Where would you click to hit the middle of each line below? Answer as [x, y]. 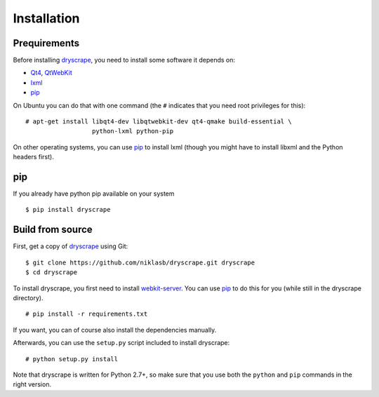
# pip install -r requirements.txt [87, 314]
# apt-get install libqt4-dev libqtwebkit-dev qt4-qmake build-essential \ [159, 122]
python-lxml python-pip [133, 131]
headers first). [33, 157]
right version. [32, 384]
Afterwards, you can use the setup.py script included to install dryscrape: [121, 343]
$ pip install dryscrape [68, 210]
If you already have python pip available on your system [94, 194]
